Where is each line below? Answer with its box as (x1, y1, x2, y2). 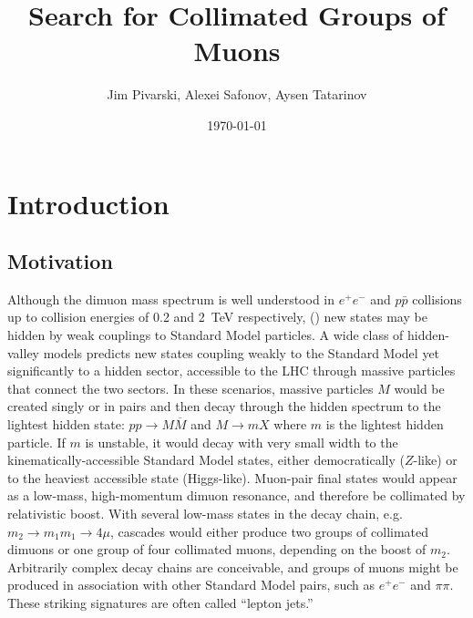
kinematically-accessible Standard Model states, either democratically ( (7, 450, 405, 469)
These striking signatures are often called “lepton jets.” (7, 592, 314, 612)
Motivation (7, 247, 113, 275)
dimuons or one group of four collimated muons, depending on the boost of (7, 540, 427, 559)
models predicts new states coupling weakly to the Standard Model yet (43, 343, 440, 362)
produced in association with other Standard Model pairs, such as (7, 575, 375, 594)
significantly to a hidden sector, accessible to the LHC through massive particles (7, 361, 456, 380)
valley (7, 343, 39, 362)
